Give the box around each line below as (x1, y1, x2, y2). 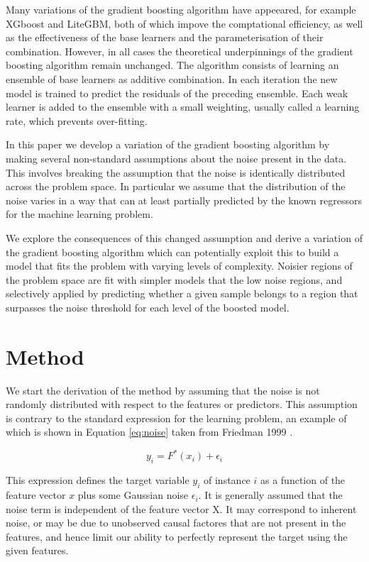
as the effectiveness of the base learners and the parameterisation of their (6, 30, 324, 45)
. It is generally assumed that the (198, 487, 343, 502)
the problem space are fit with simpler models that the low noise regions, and (6, 272, 343, 287)
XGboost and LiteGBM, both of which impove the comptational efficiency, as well (6, 16, 363, 31)
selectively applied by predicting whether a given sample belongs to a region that (6, 286, 358, 301)
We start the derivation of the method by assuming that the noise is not (6, 382, 320, 397)
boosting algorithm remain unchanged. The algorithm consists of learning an (6, 57, 339, 72)
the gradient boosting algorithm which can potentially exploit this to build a (6, 244, 339, 259)
